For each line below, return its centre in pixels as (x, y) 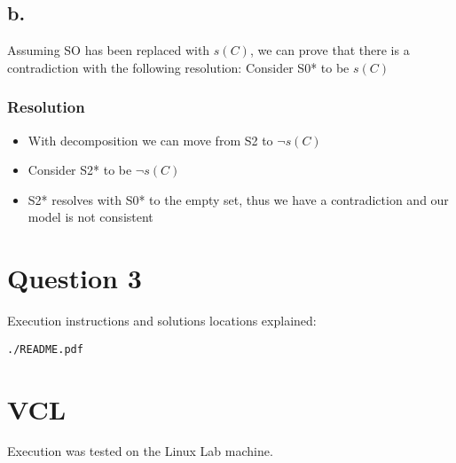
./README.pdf (45, 349)
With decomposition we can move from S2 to (150, 140)
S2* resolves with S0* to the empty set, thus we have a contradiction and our (238, 199)
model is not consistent (90, 217)
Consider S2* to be (80, 170)
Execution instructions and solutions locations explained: (162, 321)
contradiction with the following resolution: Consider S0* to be (178, 67)
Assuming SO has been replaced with (109, 50)
